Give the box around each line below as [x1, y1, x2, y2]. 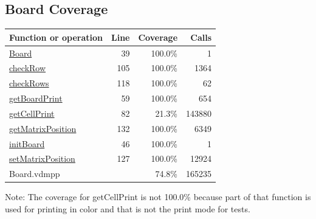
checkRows [9, 77, 49, 89]
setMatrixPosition [9, 152, 75, 165]
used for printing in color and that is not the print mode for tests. [5, 202, 250, 215]
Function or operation [9, 30, 103, 43]
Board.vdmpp [9, 167, 60, 180]
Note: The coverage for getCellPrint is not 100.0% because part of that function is [5, 190, 311, 203]
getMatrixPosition [9, 122, 77, 134]
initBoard [9, 137, 45, 150]
